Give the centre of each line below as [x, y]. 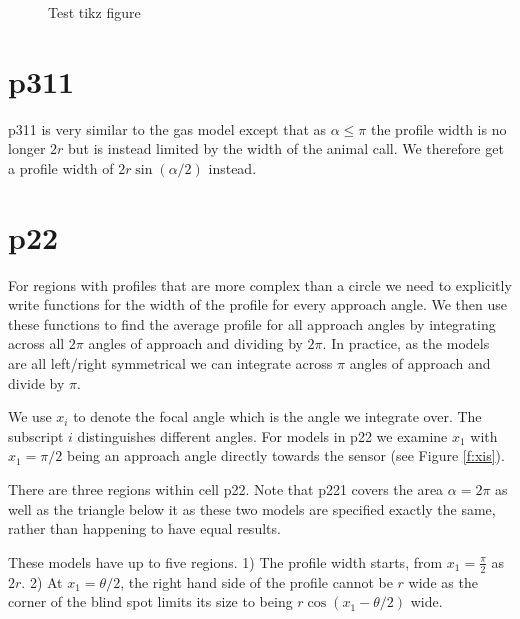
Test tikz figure [94, 12]
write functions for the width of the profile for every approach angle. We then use [257, 304]
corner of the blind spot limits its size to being [150, 601]
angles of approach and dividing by [195, 343]
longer [27, 148]
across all [36, 343]
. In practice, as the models [406, 343]
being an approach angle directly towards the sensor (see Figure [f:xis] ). [286, 455]
